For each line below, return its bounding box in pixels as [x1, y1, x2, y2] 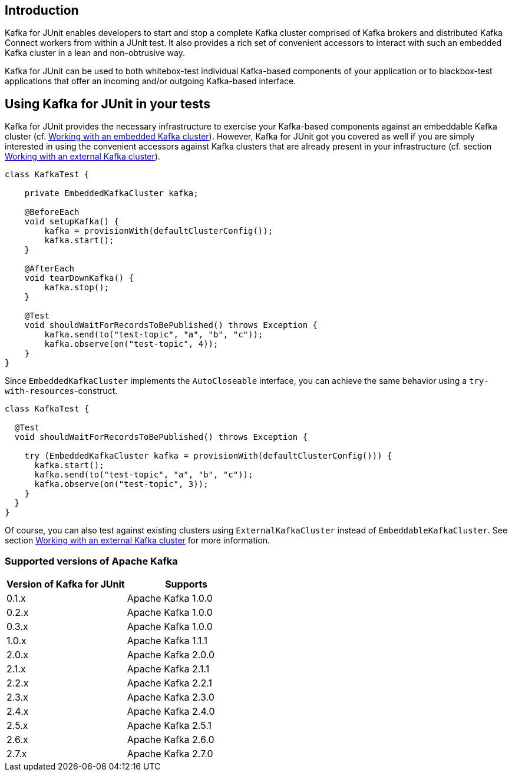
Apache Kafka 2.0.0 [127, 649, 215, 661]
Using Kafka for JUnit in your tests [5, 96, 211, 111]
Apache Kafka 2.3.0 [127, 691, 214, 704]
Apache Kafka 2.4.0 [127, 705, 215, 718]
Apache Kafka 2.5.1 [127, 719, 212, 732]
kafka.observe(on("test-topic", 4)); [44, 339, 219, 349]
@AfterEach [24, 264, 75, 274]
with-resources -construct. [5, 386, 118, 396]
